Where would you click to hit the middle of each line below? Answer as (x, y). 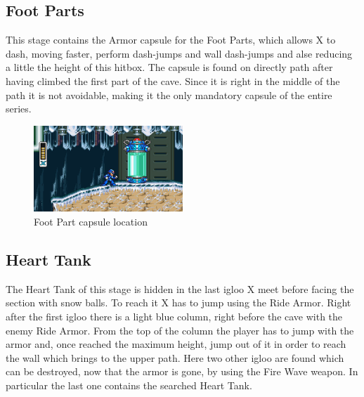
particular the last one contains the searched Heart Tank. (129, 385)
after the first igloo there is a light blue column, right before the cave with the (174, 316)
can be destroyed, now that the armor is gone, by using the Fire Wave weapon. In (182, 371)
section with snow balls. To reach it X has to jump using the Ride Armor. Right (178, 302)
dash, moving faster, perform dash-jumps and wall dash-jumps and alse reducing (179, 53)
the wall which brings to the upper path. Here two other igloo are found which (175, 357)
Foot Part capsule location (91, 222)
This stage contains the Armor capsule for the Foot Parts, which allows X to (171, 40)
